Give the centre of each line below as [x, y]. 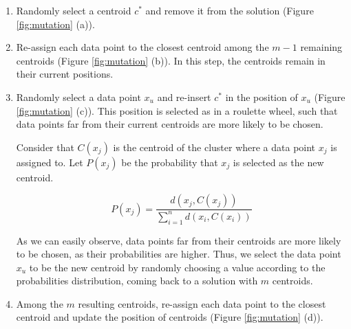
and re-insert [184, 97]
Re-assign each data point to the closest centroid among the [142, 47]
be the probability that [170, 162]
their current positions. [65, 74]
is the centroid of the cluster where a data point [214, 147]
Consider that [45, 147]
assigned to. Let [50, 162]
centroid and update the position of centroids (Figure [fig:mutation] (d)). [170, 317]
